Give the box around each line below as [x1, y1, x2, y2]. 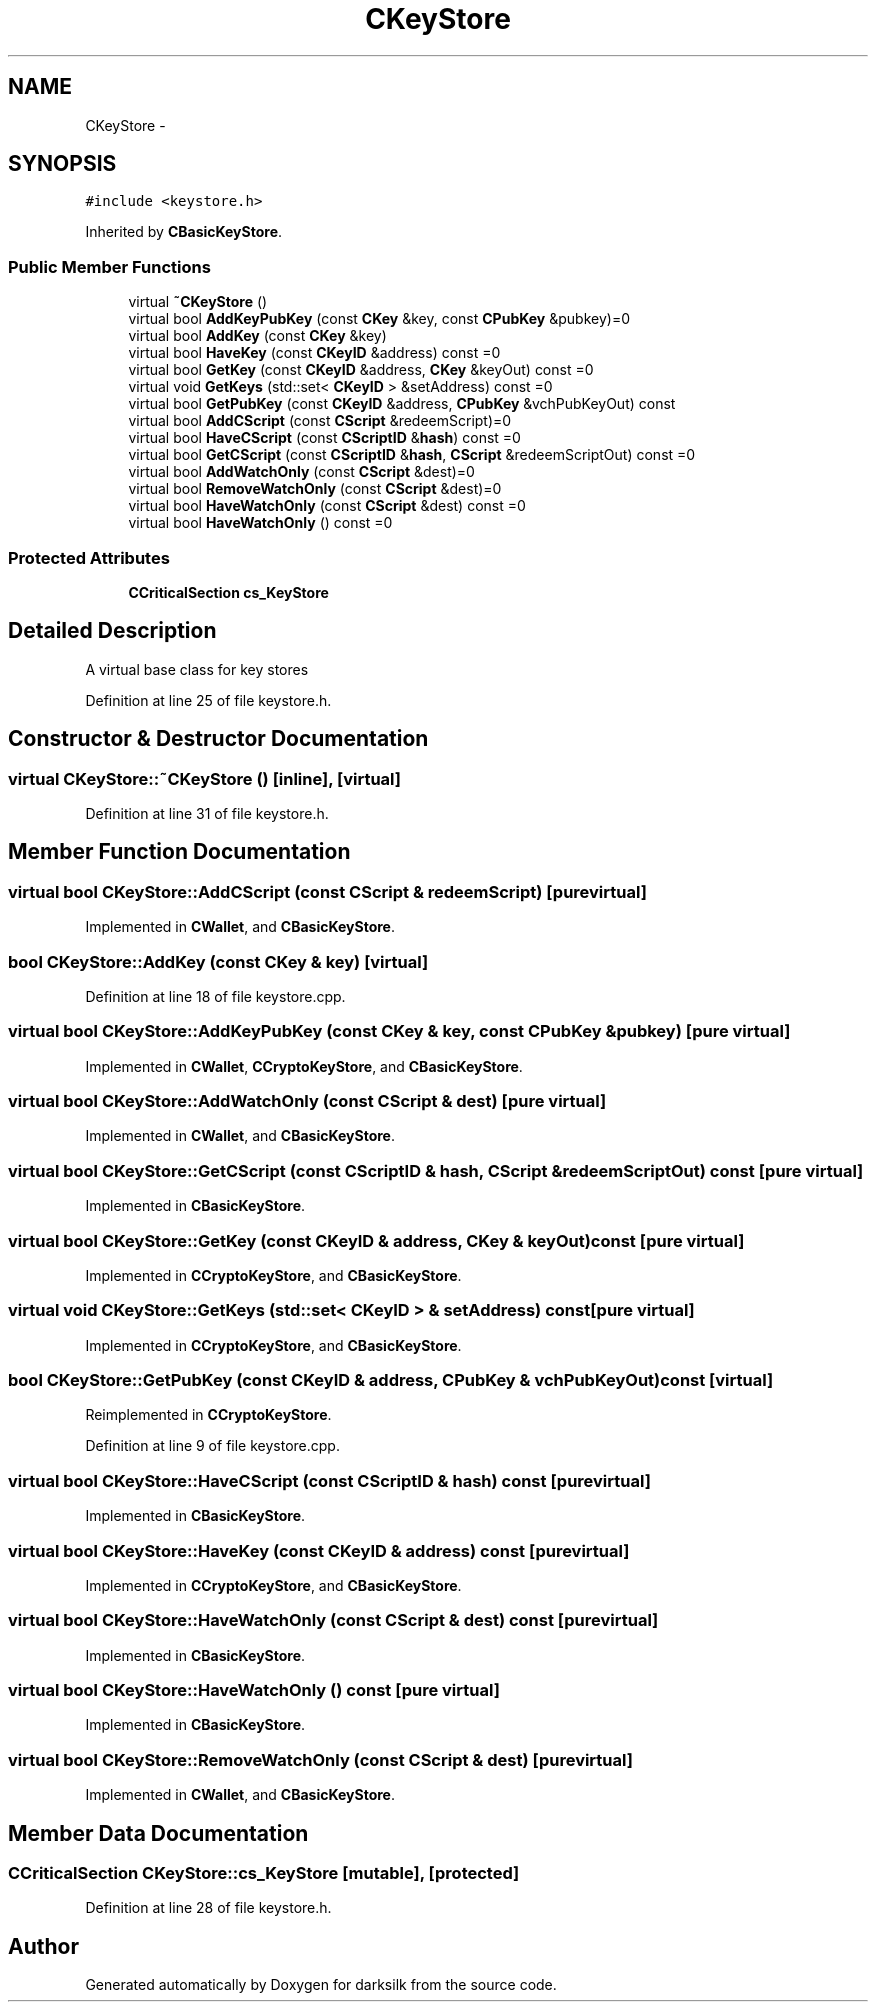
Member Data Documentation [8, 1820, 309, 1846]
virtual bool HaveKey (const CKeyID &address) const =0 [128, 344, 501, 362]
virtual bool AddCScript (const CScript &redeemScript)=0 [128, 412, 512, 430]
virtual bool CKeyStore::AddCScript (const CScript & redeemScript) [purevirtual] [8, 881, 647, 902]
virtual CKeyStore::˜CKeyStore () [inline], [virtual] [8, 768, 401, 789]
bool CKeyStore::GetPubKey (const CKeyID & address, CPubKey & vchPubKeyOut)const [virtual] [8, 1370, 774, 1391]
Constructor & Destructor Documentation [8, 726, 429, 752]
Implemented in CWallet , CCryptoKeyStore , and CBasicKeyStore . [85, 1057, 523, 1075]
